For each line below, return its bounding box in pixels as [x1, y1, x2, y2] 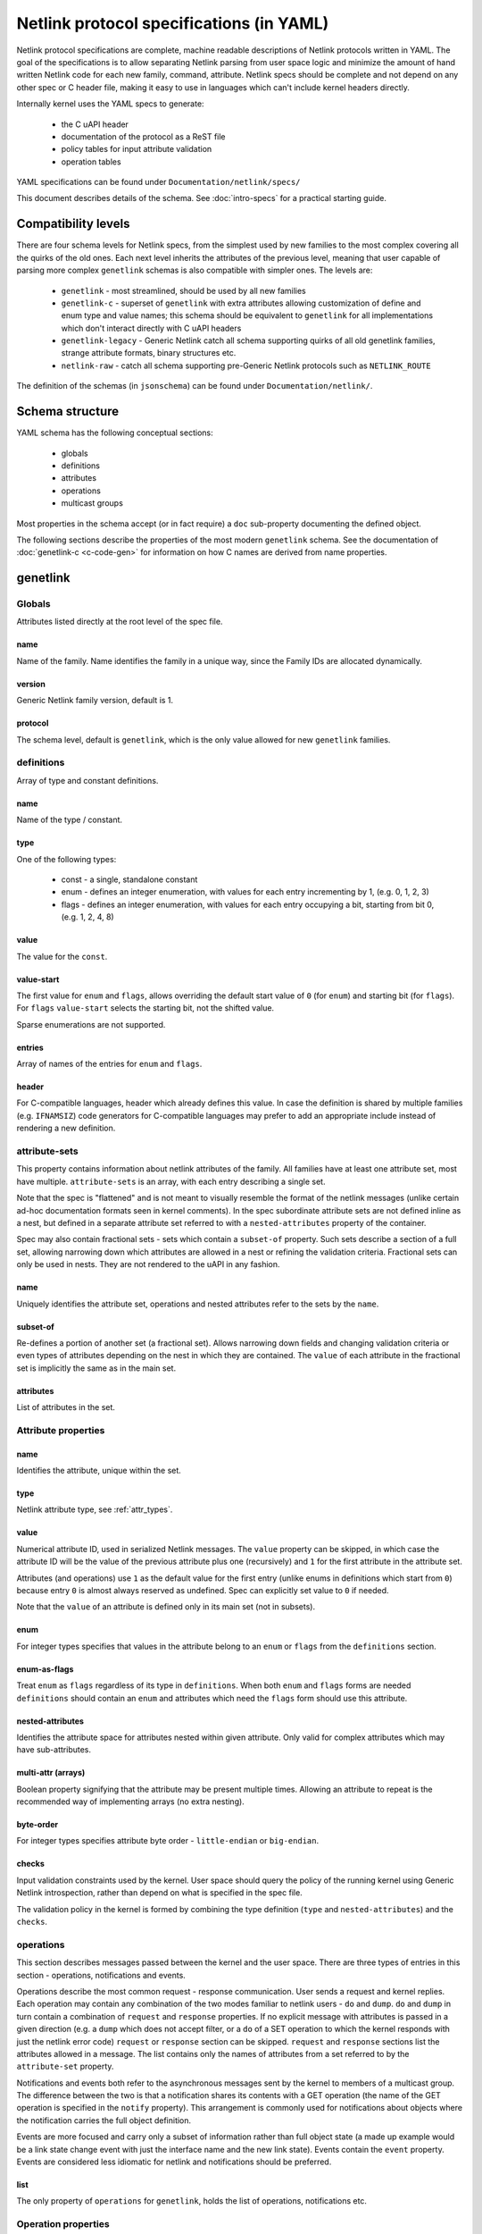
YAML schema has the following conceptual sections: [16, 427, 213, 438]
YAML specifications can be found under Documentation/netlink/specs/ [16, 177, 301, 188]
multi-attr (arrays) [16, 1768, 86, 1778]
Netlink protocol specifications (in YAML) [16, 13, 329, 33]
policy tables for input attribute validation [61, 144, 212, 155]
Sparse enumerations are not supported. [16, 1019, 166, 1029]
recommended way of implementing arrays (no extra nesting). [16, 1796, 245, 1807]
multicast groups [61, 498, 124, 508]
